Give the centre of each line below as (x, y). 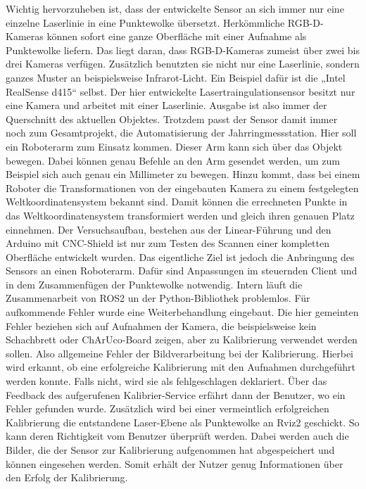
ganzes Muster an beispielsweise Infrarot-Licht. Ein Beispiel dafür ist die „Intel (176, 77)
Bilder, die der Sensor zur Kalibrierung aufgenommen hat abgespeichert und (170, 450)
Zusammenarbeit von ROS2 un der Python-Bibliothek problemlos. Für (158, 298)
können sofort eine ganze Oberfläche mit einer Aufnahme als (177, 36)
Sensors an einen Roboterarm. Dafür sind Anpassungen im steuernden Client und (182, 271)
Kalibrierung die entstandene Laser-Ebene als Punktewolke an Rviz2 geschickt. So (183, 422)
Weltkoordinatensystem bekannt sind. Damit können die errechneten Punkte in (177, 202)
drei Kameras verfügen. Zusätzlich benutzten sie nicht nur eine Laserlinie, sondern (183, 64)
